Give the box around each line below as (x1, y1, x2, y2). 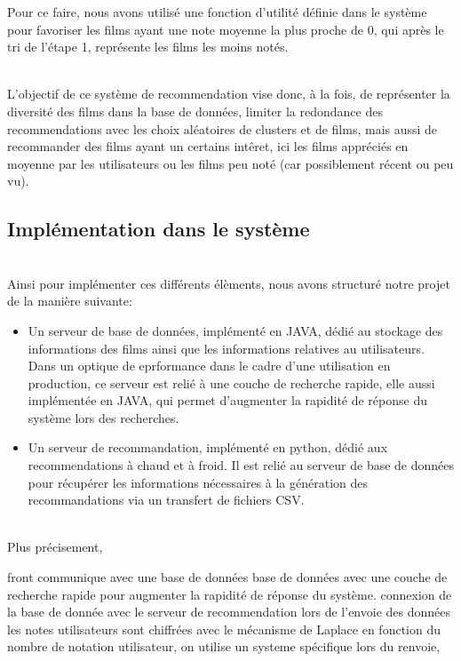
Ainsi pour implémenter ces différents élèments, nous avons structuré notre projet (7, 274, 450, 292)
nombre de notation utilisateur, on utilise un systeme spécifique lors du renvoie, (7, 637, 441, 656)
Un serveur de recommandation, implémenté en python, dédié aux (28, 438, 388, 457)
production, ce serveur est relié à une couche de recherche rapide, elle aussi (28, 373, 435, 392)
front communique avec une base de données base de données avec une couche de (7, 568, 448, 586)
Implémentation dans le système (7, 215, 310, 243)
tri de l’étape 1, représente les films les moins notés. (7, 37, 289, 56)
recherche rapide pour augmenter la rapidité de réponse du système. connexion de (7, 585, 452, 603)
